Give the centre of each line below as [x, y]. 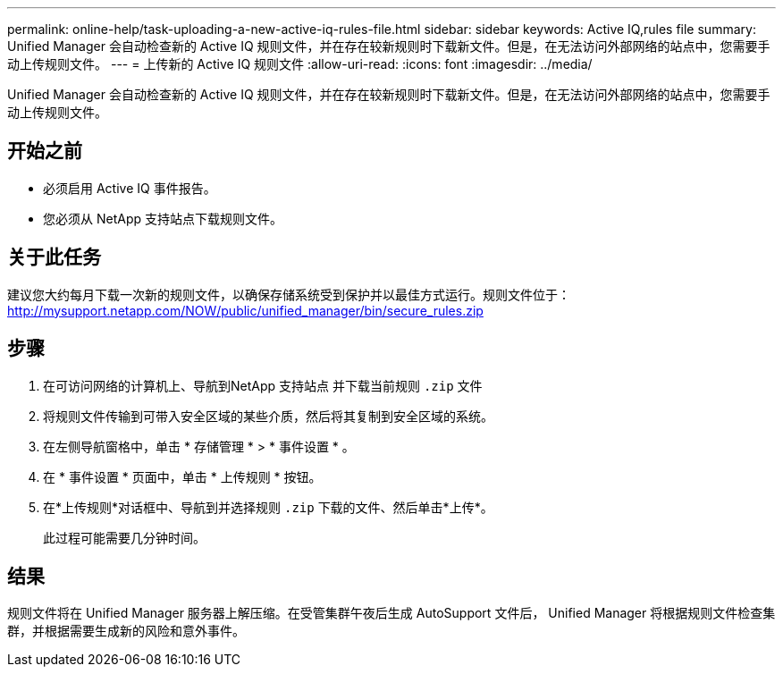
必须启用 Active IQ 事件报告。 [130, 188]
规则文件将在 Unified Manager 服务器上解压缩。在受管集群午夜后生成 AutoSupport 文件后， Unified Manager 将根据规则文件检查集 [391, 613]
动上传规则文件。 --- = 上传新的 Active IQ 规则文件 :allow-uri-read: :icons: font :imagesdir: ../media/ [300, 64]
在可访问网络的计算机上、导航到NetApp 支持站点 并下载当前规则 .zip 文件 [263, 385]
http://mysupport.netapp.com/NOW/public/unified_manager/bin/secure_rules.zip [245, 310]
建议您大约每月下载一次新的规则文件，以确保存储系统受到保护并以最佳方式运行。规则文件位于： [289, 294]
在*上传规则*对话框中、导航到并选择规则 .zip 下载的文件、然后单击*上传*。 [268, 507]
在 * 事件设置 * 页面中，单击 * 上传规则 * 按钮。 [182, 476]
